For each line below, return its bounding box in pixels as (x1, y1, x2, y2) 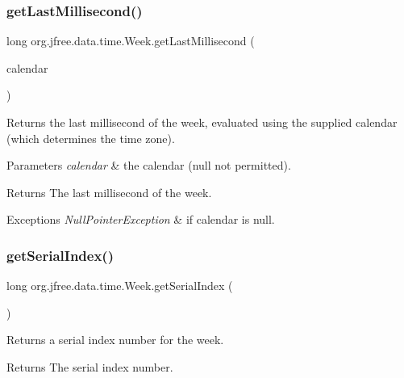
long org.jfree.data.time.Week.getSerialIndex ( (6, 277, 233, 294)
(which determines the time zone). (6, 129, 175, 146)
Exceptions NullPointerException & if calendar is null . (6, 211, 275, 228)
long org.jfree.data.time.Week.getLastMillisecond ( (6, 32, 255, 49)
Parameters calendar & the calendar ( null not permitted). (6, 157, 291, 174)
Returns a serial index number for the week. (6, 331, 224, 348)
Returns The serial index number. (6, 358, 173, 375)
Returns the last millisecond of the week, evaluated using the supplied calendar (6, 114, 398, 130)
